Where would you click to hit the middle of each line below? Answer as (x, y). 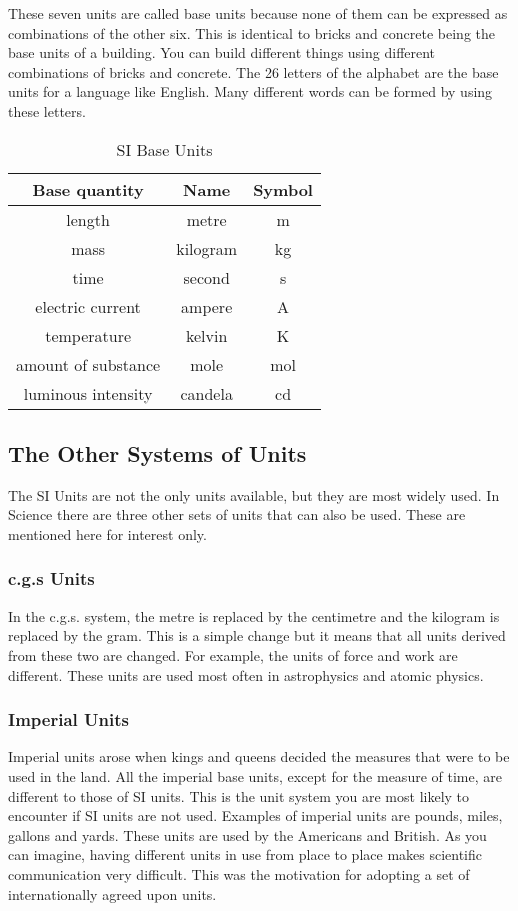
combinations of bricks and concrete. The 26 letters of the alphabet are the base (253, 71)
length (88, 219)
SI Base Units (164, 149)
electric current (88, 306)
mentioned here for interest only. (107, 533)
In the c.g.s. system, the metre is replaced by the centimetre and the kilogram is (254, 615)
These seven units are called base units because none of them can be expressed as (258, 13)
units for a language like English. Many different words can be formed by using (250, 91)
